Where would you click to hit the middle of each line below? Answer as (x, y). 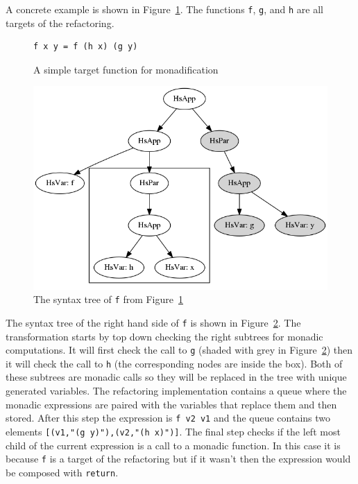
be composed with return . (62, 472)
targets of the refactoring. (60, 23)
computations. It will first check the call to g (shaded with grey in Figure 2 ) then (179, 350)
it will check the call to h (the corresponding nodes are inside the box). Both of (174, 363)
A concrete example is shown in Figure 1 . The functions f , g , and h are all (165, 9)
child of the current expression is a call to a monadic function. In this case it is (173, 445)
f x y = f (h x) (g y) (86, 47)
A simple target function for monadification (126, 69)
